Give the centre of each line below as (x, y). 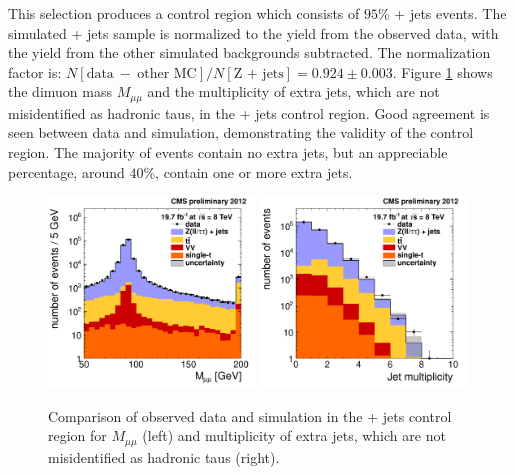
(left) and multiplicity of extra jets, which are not (294, 435)
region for (77, 435)
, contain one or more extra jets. (254, 171)
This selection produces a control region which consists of (184, 13)
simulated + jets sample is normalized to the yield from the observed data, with (253, 32)
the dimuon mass (60, 91)
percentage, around (66, 171)
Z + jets (258, 73)
